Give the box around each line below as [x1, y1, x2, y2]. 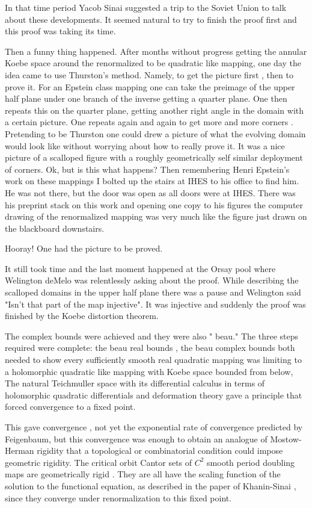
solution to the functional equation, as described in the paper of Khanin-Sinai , [5, 479, 296, 492]
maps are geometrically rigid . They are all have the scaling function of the [5, 468, 281, 480]
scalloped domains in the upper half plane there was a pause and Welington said [5, 286, 301, 299]
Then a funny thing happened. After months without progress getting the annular [5, 45, 307, 57]
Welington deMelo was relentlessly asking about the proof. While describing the [5, 274, 299, 287]
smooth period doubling [207, 456, 295, 468]
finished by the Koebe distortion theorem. [5, 309, 159, 322]
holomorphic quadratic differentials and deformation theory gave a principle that [5, 388, 302, 401]
